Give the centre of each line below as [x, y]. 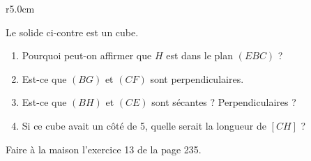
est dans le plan [200, 55]
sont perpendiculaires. [197, 78]
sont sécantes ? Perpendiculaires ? [224, 102]
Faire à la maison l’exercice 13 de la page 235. [104, 149]
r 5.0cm [20, 8]
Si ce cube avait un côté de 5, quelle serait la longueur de [144, 125]
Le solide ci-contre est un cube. [72, 32]
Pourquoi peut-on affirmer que [87, 55]
